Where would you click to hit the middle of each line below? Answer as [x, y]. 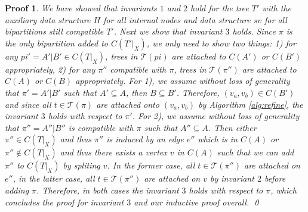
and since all [28, 104]
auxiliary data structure [48, 19]
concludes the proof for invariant [64, 202]
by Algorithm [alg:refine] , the [251, 104]
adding [17, 190]
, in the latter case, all [54, 178]
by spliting [81, 165]
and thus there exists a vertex [113, 152]
